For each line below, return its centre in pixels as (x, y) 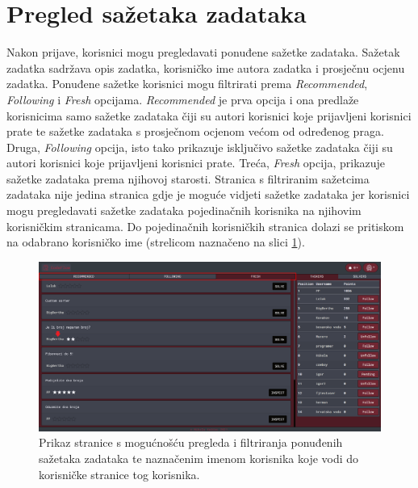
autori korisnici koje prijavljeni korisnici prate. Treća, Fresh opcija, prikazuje (196, 163)
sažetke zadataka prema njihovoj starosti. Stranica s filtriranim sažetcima (188, 178)
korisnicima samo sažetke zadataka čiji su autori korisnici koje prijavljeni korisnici (209, 115)
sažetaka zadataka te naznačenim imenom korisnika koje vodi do (199, 458)
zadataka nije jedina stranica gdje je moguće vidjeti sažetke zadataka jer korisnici (208, 194)
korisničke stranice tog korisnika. (119, 474)
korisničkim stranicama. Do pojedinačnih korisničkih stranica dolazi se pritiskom (205, 226)
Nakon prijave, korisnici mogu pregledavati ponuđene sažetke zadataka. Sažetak (203, 52)
